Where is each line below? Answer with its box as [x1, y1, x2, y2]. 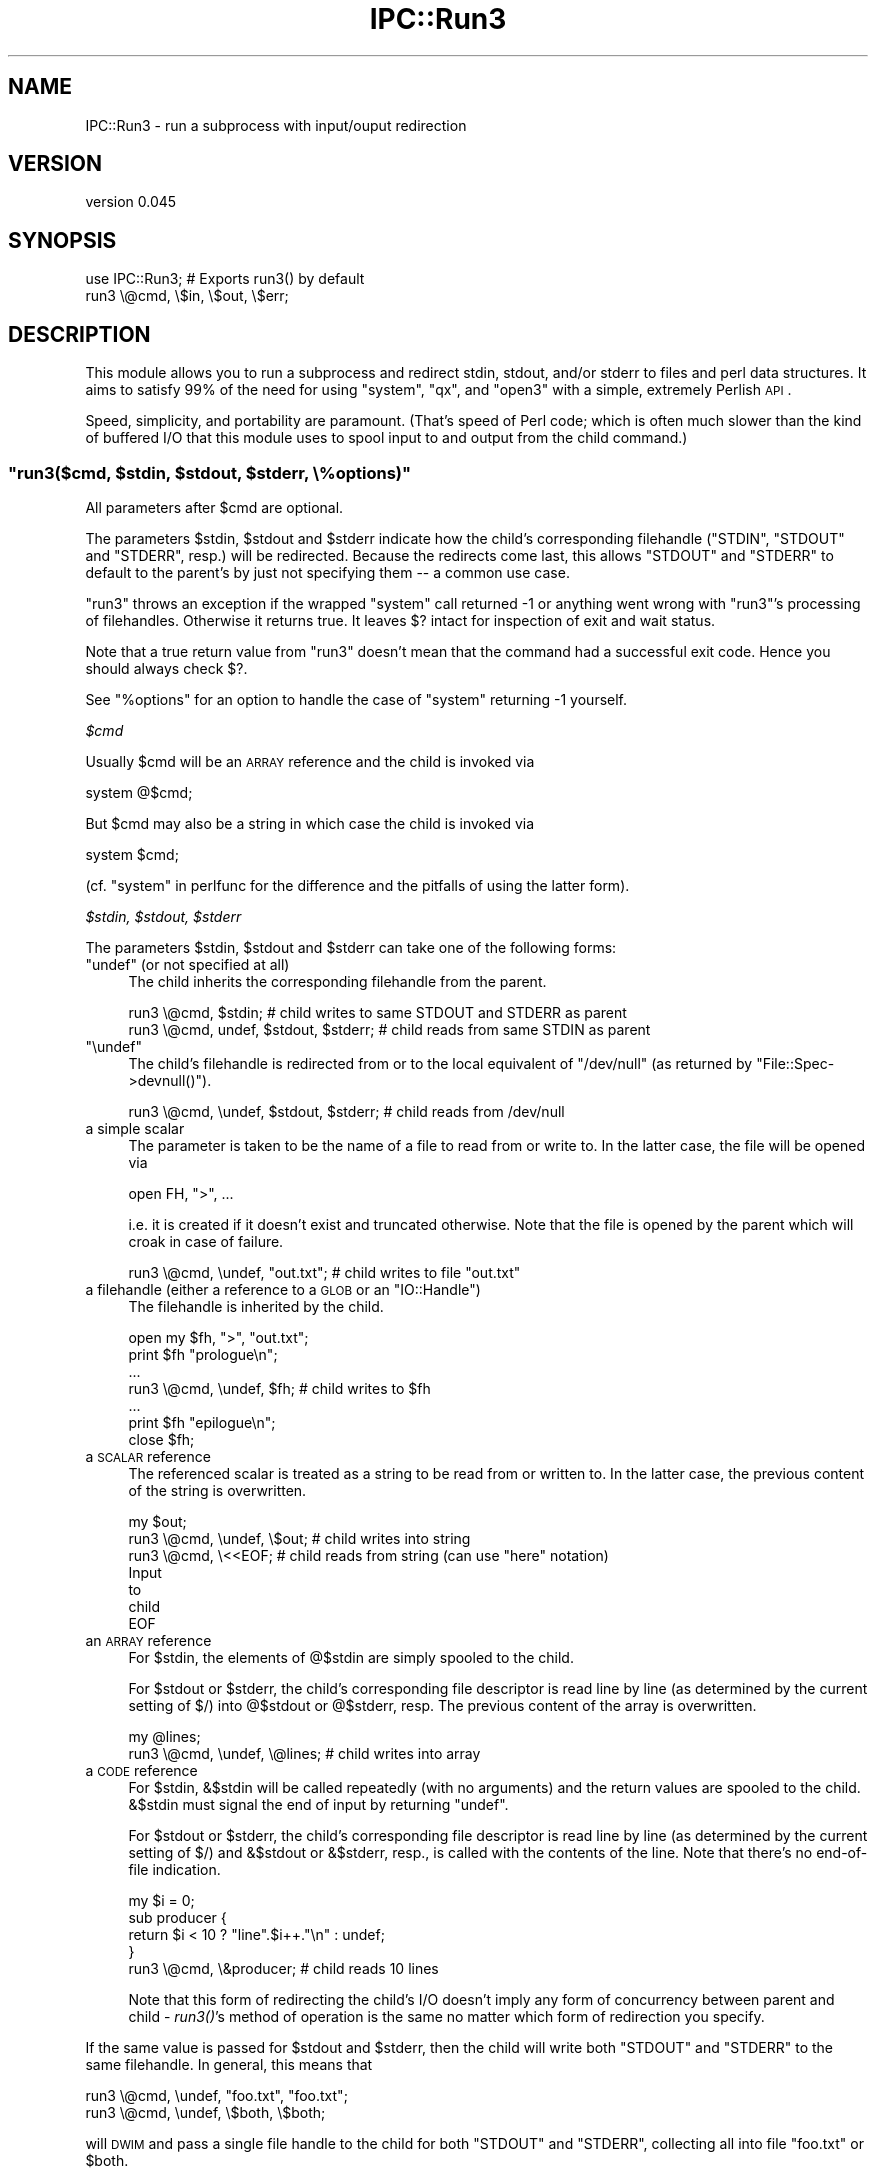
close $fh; [128, 1430, 195, 1448]
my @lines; [128, 1727, 201, 1745]
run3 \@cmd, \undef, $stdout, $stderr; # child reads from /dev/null [128, 1102, 565, 1120]
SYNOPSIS [8, 227, 117, 253]
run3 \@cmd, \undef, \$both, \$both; [85, 2103, 326, 2121]
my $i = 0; [128, 1891, 195, 1909]
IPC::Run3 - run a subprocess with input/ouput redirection [85, 116, 467, 134]
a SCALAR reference [85, 1447, 211, 1465]
